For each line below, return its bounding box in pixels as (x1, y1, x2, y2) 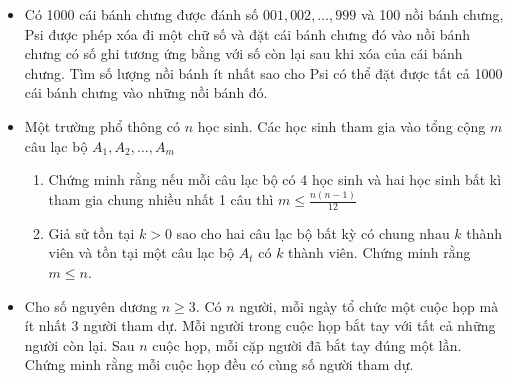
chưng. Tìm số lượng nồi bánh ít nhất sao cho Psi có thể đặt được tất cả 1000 (24, 62, 503, 83)
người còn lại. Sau (24, 334, 135, 355)
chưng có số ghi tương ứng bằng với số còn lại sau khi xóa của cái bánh (24, 43, 463, 64)
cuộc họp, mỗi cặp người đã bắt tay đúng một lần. (152, 334, 462, 355)
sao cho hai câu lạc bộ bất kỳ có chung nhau (176, 222, 450, 243)
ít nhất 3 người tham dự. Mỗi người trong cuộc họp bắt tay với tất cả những (24, 315, 496, 336)
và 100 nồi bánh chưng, (360, 4, 504, 24)
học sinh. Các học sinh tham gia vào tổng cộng (197, 115, 486, 136)
